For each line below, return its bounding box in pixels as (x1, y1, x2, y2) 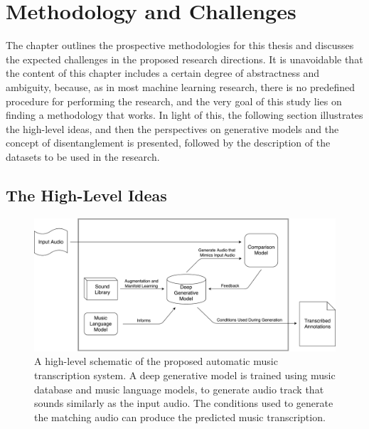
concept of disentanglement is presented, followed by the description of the (6, 135, 331, 150)
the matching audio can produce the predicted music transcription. (34, 409, 326, 424)
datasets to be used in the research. (6, 149, 160, 164)
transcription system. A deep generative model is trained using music (34, 368, 336, 383)
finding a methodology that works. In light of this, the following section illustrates (6, 107, 363, 122)
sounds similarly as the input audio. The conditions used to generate (34, 396, 333, 411)
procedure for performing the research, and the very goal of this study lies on (6, 93, 342, 108)
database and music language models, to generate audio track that (34, 381, 324, 396)
